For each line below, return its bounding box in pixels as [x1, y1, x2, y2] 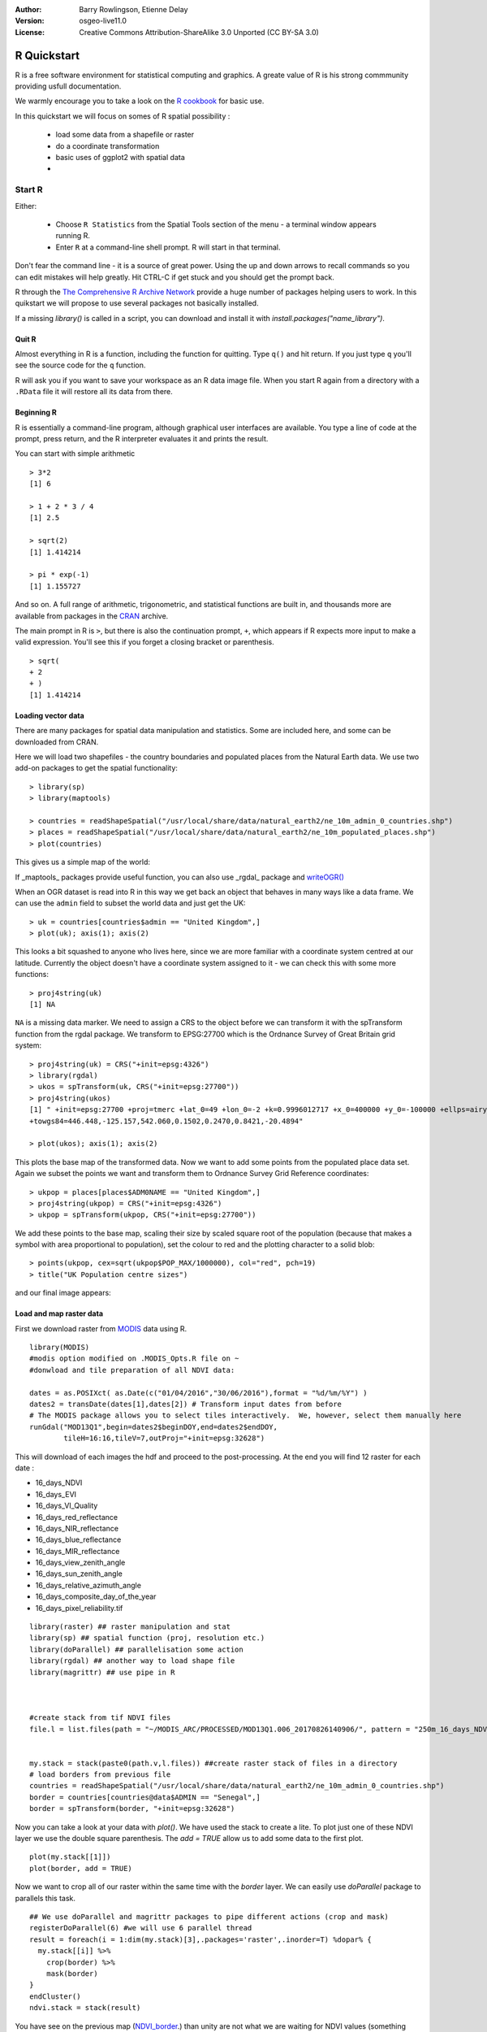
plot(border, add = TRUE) [29, 1864, 133, 1873]
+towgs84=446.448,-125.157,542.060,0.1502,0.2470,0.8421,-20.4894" [29, 1116, 304, 1126]
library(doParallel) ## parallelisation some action [29, 1644, 243, 1654]
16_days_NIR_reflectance [35, 1523, 119, 1533]
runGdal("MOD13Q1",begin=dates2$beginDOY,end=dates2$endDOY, [29, 1422, 278, 1431]
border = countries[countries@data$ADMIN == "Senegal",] [29, 1792, 261, 1802]
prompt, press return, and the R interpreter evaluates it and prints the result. [15, 434, 269, 444]
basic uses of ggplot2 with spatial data [55, 153, 186, 163]
